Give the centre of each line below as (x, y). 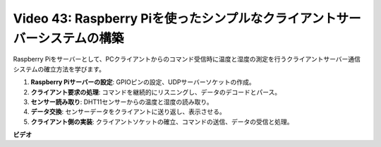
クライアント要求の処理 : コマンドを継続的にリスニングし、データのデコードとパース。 (156, 92)
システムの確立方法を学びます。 (59, 69)
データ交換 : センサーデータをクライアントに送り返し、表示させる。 (128, 112)
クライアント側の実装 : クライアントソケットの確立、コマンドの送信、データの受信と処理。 (162, 122)
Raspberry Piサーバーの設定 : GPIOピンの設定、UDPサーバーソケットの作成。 (143, 82)
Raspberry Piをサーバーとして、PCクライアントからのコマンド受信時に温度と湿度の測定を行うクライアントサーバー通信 (187, 59)
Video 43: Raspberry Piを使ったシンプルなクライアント (175, 18)
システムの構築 (81, 38)
